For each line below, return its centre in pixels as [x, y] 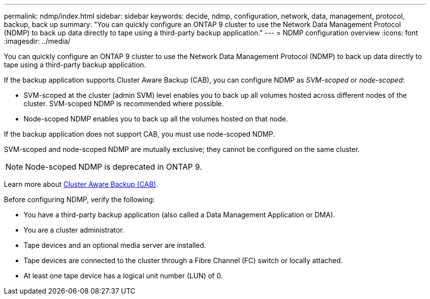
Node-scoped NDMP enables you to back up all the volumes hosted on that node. [156, 119]
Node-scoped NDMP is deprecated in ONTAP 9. [114, 167]
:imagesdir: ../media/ [37, 41]
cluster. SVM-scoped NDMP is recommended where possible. [124, 104]
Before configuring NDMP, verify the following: [80, 199]
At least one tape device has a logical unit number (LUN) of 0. [123, 276]
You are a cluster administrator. [74, 230]
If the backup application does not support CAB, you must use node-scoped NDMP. [139, 134]
